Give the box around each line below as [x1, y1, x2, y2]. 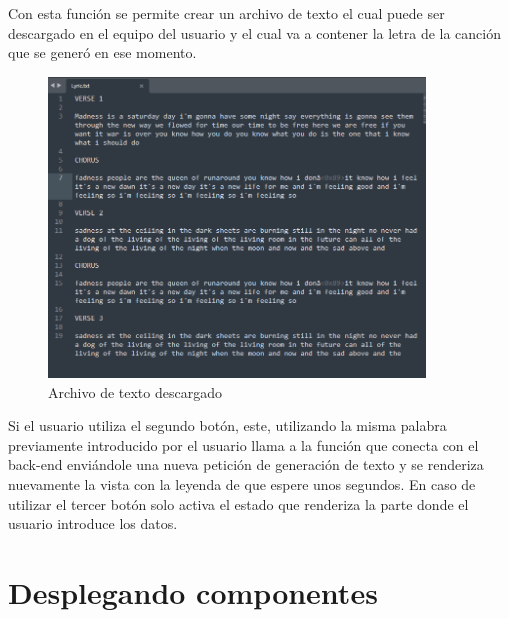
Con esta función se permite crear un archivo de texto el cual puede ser [8, 3, 445, 23]
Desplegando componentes [8, 571, 378, 612]
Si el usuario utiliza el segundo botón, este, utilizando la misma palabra [8, 415, 447, 436]
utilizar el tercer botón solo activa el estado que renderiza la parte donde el [8, 493, 469, 514]
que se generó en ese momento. [8, 42, 197, 63]
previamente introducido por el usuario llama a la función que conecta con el [8, 434, 479, 455]
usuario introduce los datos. [8, 513, 178, 534]
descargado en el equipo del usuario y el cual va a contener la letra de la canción [8, 22, 501, 43]
